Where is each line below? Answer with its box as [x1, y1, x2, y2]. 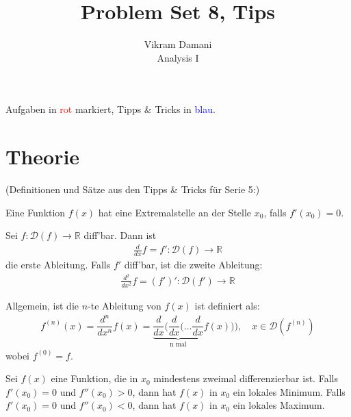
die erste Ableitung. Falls [5, 257, 111, 272]
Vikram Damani [144, 37, 212, 51]
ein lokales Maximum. [233, 398, 325, 412]
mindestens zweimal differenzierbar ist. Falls [153, 371, 338, 386]
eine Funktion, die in [51, 371, 138, 386]
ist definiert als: [194, 299, 260, 313]
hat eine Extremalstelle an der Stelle [98, 205, 252, 219]
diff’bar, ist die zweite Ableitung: [124, 257, 263, 272]
